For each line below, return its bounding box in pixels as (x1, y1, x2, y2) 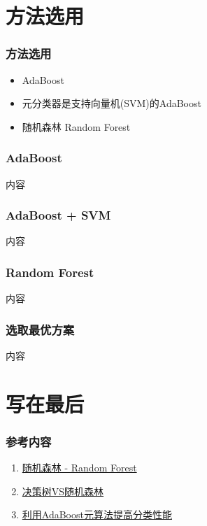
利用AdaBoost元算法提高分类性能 (22, 507, 172, 522)
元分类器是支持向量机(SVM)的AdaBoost (22, 96, 201, 111)
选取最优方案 (6, 320, 75, 338)
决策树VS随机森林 (22, 483, 104, 498)
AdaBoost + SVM (6, 206, 111, 224)
